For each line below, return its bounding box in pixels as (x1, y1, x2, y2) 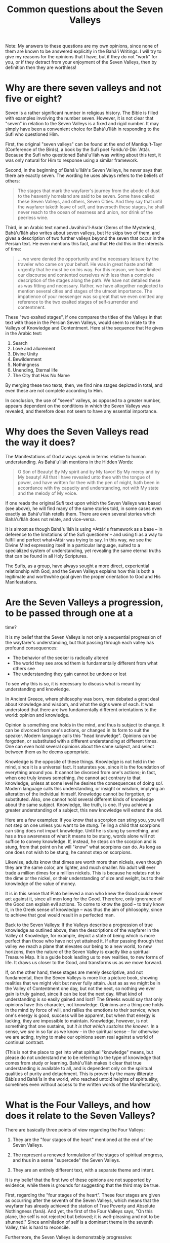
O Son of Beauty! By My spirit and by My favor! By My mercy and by (17, 469, 160, 475)
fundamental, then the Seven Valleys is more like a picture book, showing (5, 975, 158, 980)
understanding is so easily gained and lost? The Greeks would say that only (5, 996, 163, 1002)
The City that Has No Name (12, 373, 70, 379)
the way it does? (5, 437, 76, 448)
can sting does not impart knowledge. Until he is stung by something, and (5, 828, 159, 833)
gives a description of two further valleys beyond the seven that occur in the (5, 235, 164, 241)
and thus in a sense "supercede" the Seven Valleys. (12, 1157, 120, 1163)
